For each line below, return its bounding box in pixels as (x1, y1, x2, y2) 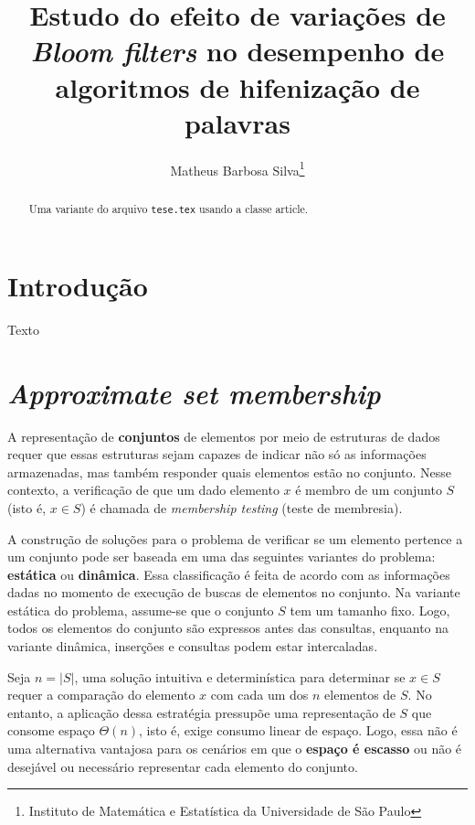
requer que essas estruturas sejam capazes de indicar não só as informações (7, 445, 427, 464)
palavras (185, 103, 290, 141)
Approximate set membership (7, 373, 381, 412)
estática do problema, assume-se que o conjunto (7, 600, 274, 619)
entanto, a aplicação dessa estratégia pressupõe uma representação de (7, 702, 396, 722)
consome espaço (7, 721, 95, 740)
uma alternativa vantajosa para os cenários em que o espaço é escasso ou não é (7, 739, 462, 758)
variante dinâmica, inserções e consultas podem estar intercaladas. (7, 637, 378, 656)
